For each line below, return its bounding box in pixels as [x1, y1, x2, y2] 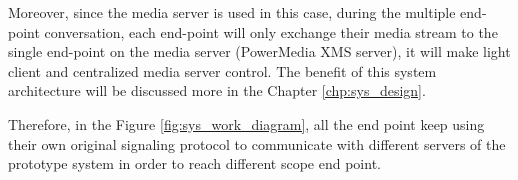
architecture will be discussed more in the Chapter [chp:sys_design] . [8, 80, 426, 101]
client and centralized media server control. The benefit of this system [8, 60, 437, 81]
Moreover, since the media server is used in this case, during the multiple [8, 2, 456, 22]
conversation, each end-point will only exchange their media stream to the [44, 21, 498, 42]
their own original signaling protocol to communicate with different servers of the [8, 133, 506, 154]
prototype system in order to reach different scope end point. [8, 153, 381, 174]
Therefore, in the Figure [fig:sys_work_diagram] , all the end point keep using [8, 113, 485, 134]
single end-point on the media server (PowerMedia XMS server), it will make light [8, 41, 511, 62]
